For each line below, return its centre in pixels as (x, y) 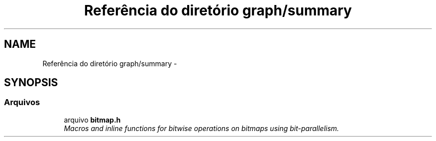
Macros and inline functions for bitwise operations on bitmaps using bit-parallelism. (202, 128)
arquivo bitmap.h (92, 120)
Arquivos (22, 102)
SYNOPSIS (31, 83)
